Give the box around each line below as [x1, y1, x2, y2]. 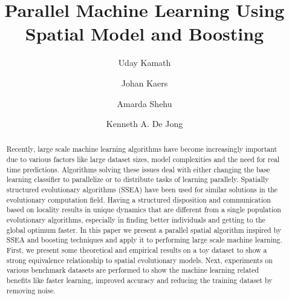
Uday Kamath [118, 56, 171, 69]
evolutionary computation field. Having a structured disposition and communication [6, 194, 271, 204]
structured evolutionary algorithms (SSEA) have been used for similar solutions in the [6, 184, 278, 195]
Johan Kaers [121, 76, 168, 89]
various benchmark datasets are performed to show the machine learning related [6, 265, 259, 275]
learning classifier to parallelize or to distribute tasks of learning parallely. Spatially [6, 174, 269, 184]
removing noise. [6, 285, 56, 295]
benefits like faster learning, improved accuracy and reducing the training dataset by [6, 275, 273, 285]
